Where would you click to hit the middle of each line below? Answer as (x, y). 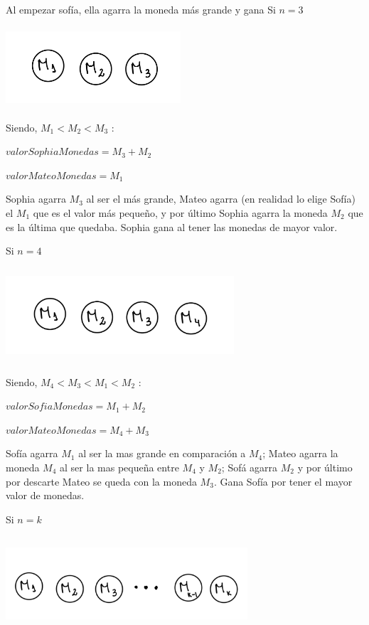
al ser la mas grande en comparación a (162, 453)
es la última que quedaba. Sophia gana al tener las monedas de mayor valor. (172, 226)
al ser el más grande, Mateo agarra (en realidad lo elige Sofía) (221, 199)
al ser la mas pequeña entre (119, 467)
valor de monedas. (45, 495)
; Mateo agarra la (300, 453)
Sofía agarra (32, 453)
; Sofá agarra (250, 467)
